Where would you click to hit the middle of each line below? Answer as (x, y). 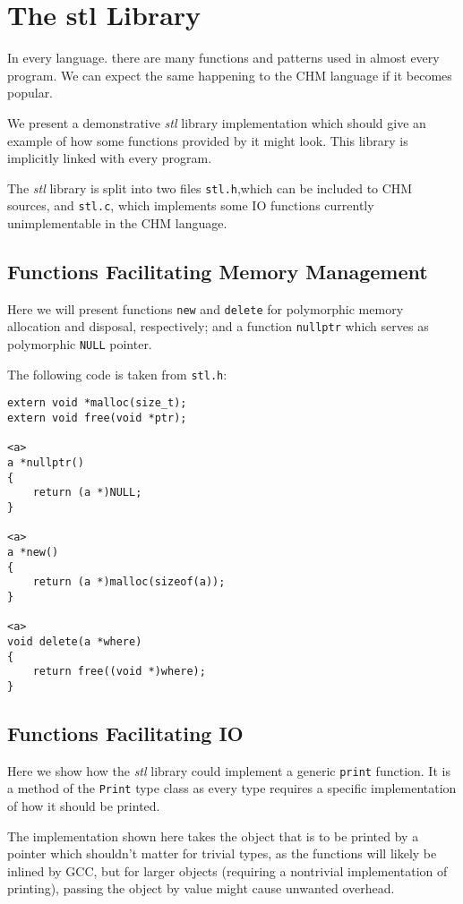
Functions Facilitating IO (125, 733)
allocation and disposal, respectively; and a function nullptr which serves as (218, 326)
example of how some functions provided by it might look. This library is (208, 140)
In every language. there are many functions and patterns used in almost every (223, 58)
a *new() (33, 552)
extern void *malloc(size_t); (97, 403)
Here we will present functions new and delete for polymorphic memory (206, 308)
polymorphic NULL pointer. (80, 344)
